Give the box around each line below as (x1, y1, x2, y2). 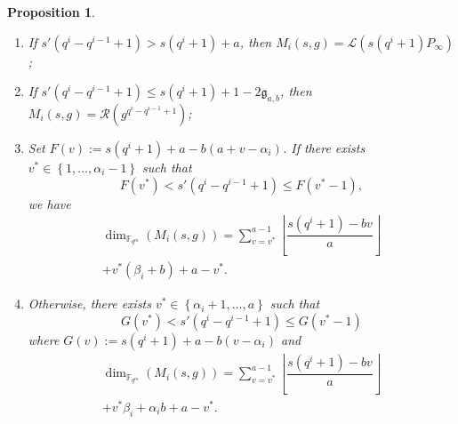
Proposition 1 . (7, 3, 95, 20)
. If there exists (282, 138, 366, 156)
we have (28, 194, 71, 212)
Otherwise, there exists (28, 294, 151, 313)
